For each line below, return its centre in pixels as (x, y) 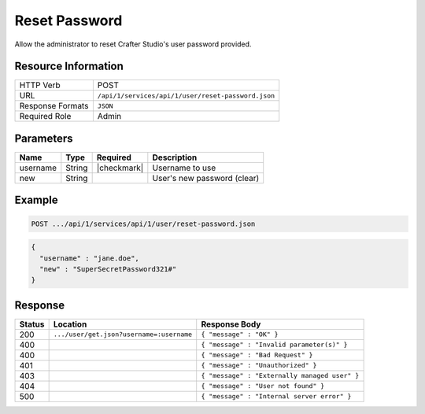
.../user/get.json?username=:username (123, 335)
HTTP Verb (40, 85)
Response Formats (54, 106)
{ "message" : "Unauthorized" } (259, 366)
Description (175, 157)
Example (36, 200)
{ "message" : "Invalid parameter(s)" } (274, 345)
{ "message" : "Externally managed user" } (280, 376)
